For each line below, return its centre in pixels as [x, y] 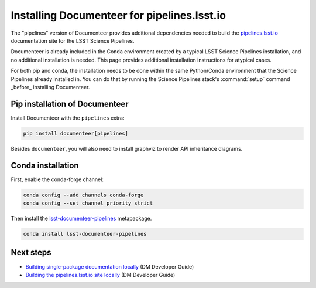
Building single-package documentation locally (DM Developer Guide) [110, 266]
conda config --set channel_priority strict [88, 203]
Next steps [31, 253]
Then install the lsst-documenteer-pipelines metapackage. [81, 218]
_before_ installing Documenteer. [50, 87]
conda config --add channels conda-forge [83, 195]
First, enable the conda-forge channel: [57, 179]
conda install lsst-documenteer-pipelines [85, 234]
